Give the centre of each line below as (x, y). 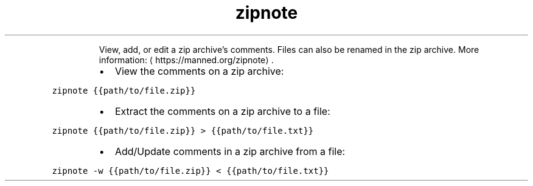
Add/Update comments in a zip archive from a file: (230, 151)
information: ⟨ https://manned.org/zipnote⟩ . (186, 60)
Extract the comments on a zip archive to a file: (222, 111)
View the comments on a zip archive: (199, 71)
